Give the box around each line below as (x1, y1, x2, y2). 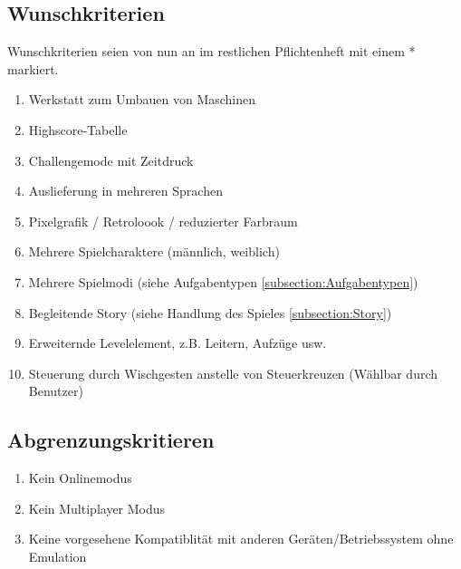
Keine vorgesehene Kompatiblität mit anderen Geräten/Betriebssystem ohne (28, 529, 454, 548)
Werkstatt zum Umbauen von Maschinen (28, 90, 256, 109)
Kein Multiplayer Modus (28, 498, 166, 517)
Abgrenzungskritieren (7, 426, 215, 454)
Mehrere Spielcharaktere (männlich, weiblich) (28, 242, 280, 261)
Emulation (28, 546, 87, 565)
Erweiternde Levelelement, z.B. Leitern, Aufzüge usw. (28, 333, 327, 352)
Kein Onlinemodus (28, 468, 132, 487)
